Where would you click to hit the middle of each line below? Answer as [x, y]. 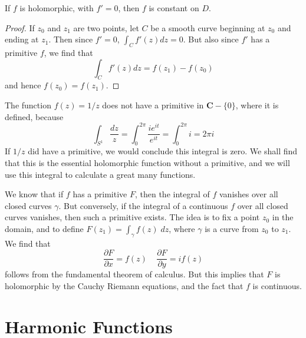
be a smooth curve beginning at [208, 27]
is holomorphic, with [57, 8]
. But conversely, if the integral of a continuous [143, 205]
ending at [22, 39]
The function [28, 105]
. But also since [211, 39]
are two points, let [106, 27]
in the [283, 217]
